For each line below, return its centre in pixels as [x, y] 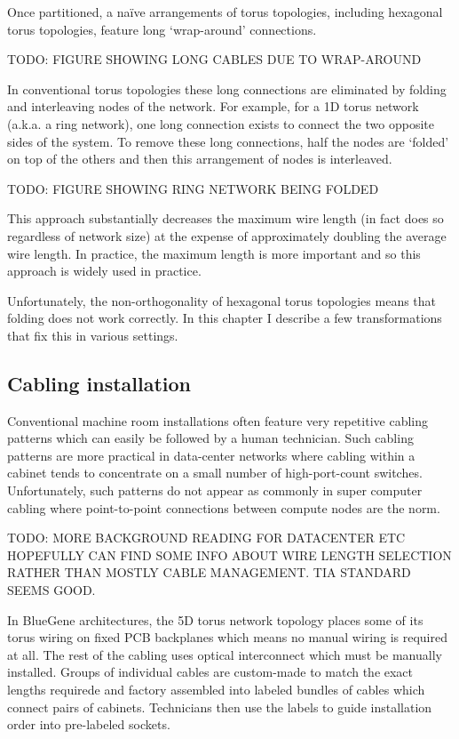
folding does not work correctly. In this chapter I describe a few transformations [225, 318]
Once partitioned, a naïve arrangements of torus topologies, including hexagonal [225, 12]
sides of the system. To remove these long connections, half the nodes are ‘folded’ [228, 141]
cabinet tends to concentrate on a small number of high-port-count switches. [215, 473]
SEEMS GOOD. [51, 590]
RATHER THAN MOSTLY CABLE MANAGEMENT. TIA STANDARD [209, 572]
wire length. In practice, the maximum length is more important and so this [214, 253]
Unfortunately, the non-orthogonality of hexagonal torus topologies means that [222, 300]
